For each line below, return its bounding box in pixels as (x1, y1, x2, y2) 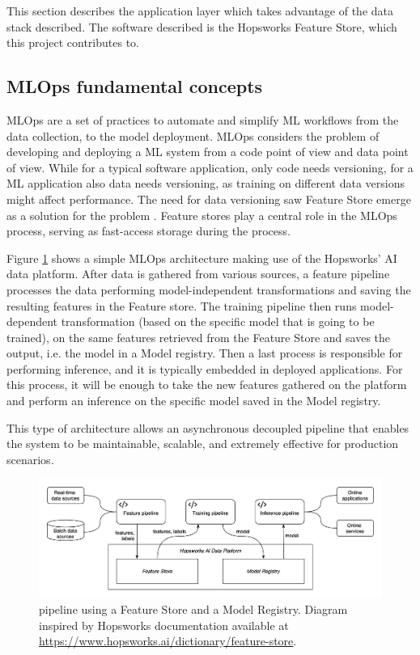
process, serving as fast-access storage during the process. (6, 222, 291, 239)
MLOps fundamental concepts (6, 74, 263, 99)
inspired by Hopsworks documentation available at (39, 616, 289, 633)
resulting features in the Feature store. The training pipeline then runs (6, 297, 357, 314)
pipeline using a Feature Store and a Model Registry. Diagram (39, 601, 348, 618)
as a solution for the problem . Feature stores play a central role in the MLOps (6, 206, 397, 223)
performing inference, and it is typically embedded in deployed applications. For (6, 360, 403, 377)
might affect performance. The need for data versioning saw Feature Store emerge (6, 190, 411, 207)
